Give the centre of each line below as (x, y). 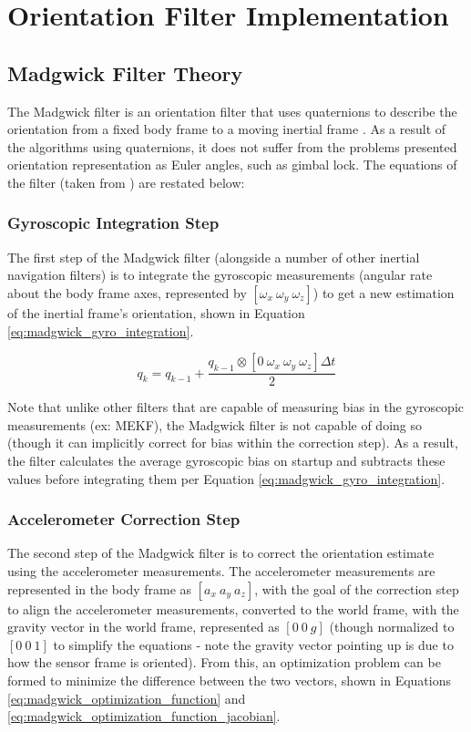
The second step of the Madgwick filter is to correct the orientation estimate (221, 553)
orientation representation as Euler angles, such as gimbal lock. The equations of (232, 165)
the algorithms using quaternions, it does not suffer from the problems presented (232, 146)
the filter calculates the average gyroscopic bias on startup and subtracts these (226, 460)
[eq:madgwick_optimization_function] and (127, 698)
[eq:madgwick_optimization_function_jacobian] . (144, 716)
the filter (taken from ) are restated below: (126, 182)
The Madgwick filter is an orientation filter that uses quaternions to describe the (232, 111)
